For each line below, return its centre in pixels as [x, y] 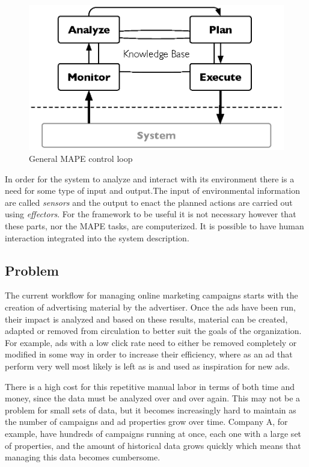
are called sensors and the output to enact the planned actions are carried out [149, 202]
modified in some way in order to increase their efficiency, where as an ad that [149, 354]
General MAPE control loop [81, 159]
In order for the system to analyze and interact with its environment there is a [150, 178]
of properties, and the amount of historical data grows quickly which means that [153, 445]
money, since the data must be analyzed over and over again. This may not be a [153, 398]
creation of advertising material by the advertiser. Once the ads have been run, [150, 307]
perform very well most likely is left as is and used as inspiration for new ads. [148, 366]
